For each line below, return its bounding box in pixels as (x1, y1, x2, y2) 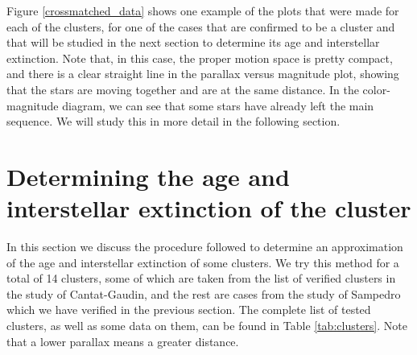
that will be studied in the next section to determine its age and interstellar (6, 34, 380, 51)
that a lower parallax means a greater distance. (6, 332, 239, 349)
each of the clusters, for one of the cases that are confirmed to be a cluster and (6, 18, 395, 35)
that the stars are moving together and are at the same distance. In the (6, 80, 359, 97)
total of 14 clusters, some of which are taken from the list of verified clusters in (6, 270, 396, 287)
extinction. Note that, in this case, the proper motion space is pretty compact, (6, 49, 393, 66)
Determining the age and (6, 159, 290, 192)
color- (362, 80, 390, 97)
